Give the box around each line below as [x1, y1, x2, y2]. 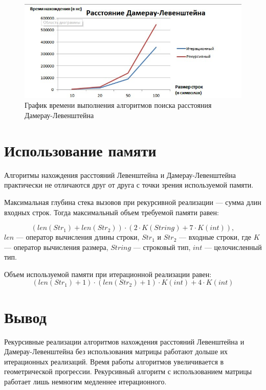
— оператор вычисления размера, [4, 241, 108, 252]
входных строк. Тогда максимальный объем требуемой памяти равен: [4, 207, 219, 217]
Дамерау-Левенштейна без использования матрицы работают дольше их [4, 346, 228, 357]
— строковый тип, [133, 241, 191, 252]
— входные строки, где [179, 232, 251, 242]
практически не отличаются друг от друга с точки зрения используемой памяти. [4, 179, 254, 190]
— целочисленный [204, 241, 262, 252]
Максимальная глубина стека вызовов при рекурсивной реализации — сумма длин [4, 196, 261, 207]
